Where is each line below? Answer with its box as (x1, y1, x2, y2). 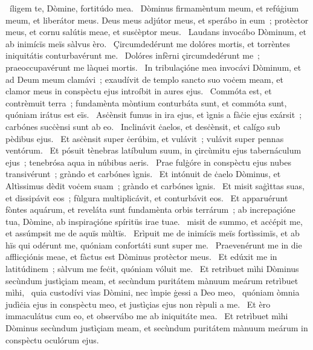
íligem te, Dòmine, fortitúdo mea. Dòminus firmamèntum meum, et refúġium (9, 2, 299, 14)
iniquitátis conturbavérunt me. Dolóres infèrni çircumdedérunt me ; (5, 49, 260, 62)
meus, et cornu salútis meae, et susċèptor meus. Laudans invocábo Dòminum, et (5, 25, 306, 38)
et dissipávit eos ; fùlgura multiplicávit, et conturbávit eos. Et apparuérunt (5, 191, 288, 204)
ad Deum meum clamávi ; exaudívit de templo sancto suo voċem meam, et (5, 73, 283, 85)
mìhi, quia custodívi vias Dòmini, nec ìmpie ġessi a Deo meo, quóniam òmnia (5, 286, 300, 299)
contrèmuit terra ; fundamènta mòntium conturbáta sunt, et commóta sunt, (5, 96, 287, 109)
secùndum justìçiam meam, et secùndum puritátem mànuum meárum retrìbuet (5, 274, 298, 287)
